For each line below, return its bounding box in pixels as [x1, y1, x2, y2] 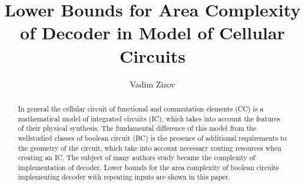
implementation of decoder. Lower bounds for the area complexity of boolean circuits [18, 162, 279, 172]
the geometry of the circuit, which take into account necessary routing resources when [18, 143, 281, 153]
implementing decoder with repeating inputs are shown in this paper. [18, 172, 230, 182]
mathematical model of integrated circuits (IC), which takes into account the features [18, 113, 280, 123]
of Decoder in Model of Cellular [20, 21, 285, 45]
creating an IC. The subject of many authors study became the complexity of [18, 153, 256, 163]
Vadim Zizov [130, 77, 175, 90]
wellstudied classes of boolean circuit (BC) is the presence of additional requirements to [18, 133, 287, 143]
